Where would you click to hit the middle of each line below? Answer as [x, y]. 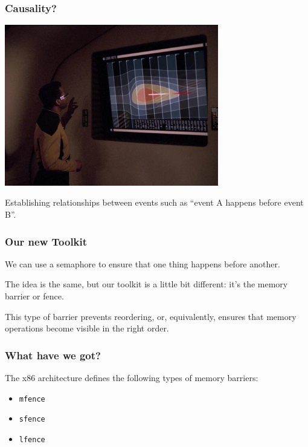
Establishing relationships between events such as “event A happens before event [154, 202]
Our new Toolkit [46, 241]
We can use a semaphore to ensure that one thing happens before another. [143, 263]
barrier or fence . [34, 296]
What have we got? [53, 355]
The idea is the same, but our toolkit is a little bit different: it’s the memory [146, 284]
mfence [32, 399]
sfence [32, 419]
